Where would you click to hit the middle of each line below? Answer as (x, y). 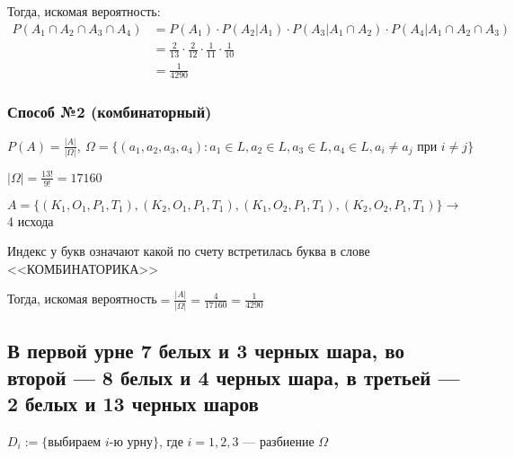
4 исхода (31, 220)
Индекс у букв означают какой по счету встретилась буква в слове (189, 251)
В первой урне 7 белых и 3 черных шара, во (206, 351)
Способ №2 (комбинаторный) (110, 112)
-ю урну (131, 442)
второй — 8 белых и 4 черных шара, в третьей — (234, 377)
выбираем (75, 442)
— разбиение (279, 440)
